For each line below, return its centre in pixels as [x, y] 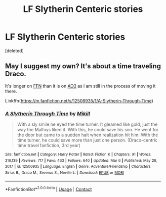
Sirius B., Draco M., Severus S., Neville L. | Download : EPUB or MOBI [65, 173]
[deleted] [14, 50]
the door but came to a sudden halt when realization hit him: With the [87, 135]
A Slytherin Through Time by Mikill [48, 113]
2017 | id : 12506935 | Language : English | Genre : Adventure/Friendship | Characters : [78, 167]
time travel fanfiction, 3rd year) [49, 146]
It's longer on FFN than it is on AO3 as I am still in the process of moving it [80, 86]
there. [11, 91]
